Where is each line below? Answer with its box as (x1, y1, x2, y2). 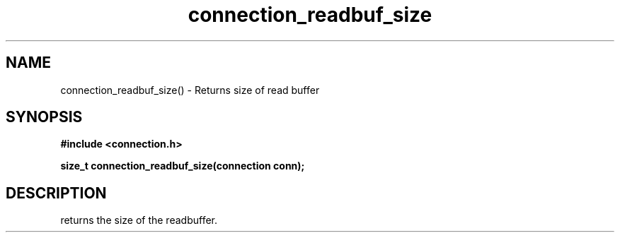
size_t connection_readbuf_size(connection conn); (60, 160, 305, 172)
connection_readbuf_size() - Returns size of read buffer (60, 83, 320, 96)
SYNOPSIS (6, 108, 83, 126)
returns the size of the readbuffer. (60, 214, 217, 227)
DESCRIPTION (6, 184, 107, 202)
